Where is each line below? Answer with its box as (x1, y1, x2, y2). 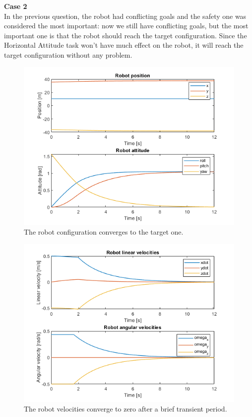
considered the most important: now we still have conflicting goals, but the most (4, 20, 249, 31)
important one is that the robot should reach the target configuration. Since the (4, 30, 247, 40)
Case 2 (4, 1, 27, 11)
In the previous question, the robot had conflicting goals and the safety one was (4, 10, 247, 21)
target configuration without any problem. (4, 49, 132, 60)
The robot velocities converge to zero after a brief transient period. (24, 404, 227, 414)
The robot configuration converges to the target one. (24, 227, 184, 237)
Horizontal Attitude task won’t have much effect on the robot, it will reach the (4, 40, 244, 50)
